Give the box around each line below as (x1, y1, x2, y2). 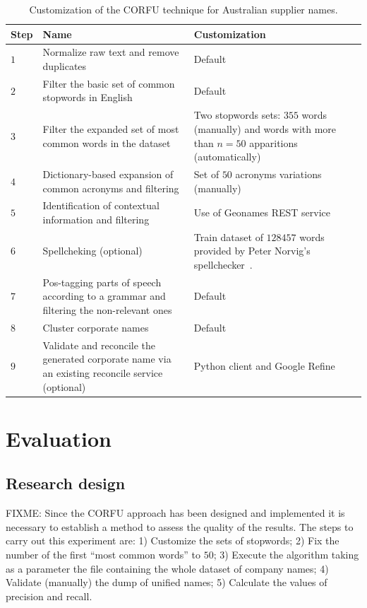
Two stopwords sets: (193, 107, 281, 122)
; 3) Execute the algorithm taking (213, 546, 359, 561)
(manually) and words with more (193, 121, 337, 136)
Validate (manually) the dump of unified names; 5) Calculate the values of (6, 575, 327, 590)
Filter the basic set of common (42, 76, 175, 90)
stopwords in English (42, 90, 133, 105)
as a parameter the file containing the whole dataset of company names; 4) (6, 561, 329, 575)
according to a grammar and (42, 288, 166, 303)
